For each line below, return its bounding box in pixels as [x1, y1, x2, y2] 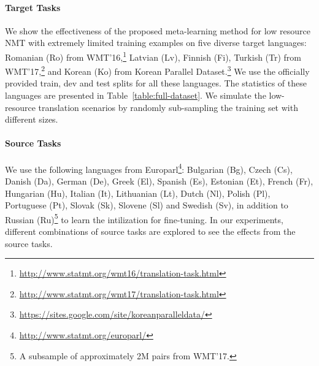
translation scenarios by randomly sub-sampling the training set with [38, 101, 298, 113]
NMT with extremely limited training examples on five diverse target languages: [5, 36, 307, 49]
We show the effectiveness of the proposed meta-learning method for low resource [5, 24, 310, 37]
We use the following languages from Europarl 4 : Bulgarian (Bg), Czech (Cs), [5, 161, 293, 175]
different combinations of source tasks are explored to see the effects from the [5, 224, 296, 237]
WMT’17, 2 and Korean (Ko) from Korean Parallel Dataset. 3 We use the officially [5, 63, 310, 77]
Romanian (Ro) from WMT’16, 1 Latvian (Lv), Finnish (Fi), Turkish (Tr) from [5, 48, 302, 63]
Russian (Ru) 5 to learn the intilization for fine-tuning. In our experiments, [5, 211, 283, 226]
